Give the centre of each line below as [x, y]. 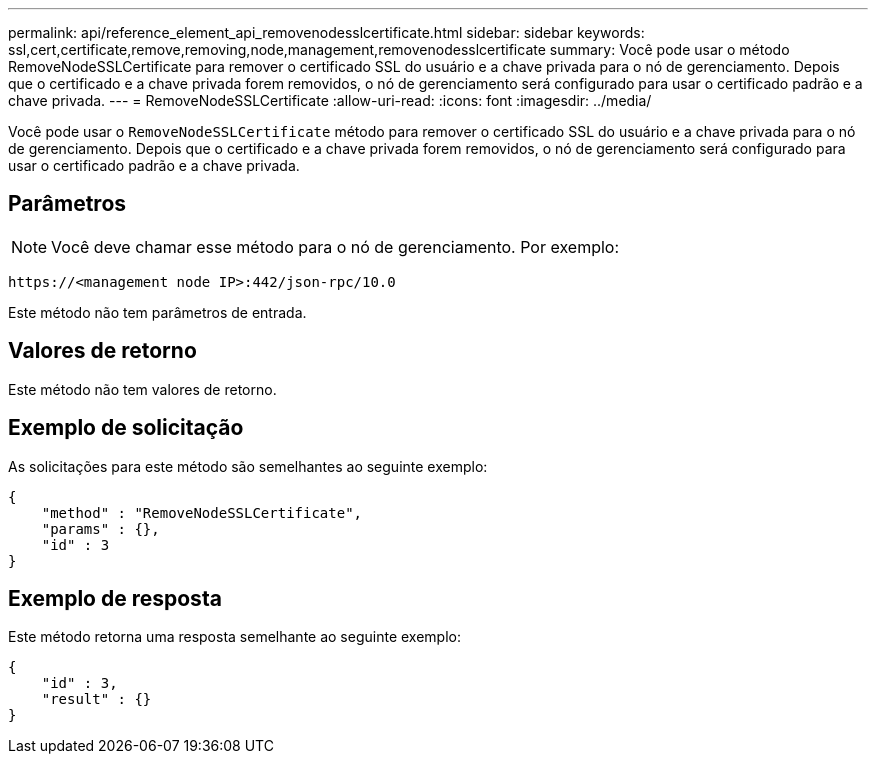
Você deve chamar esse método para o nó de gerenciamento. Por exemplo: [335, 246]
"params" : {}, [100, 528]
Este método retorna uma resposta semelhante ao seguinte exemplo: [234, 637]
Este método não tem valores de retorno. [142, 389]
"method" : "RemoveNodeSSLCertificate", [202, 512]
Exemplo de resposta [115, 598]
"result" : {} [96, 699]
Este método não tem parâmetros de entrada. [157, 312]
